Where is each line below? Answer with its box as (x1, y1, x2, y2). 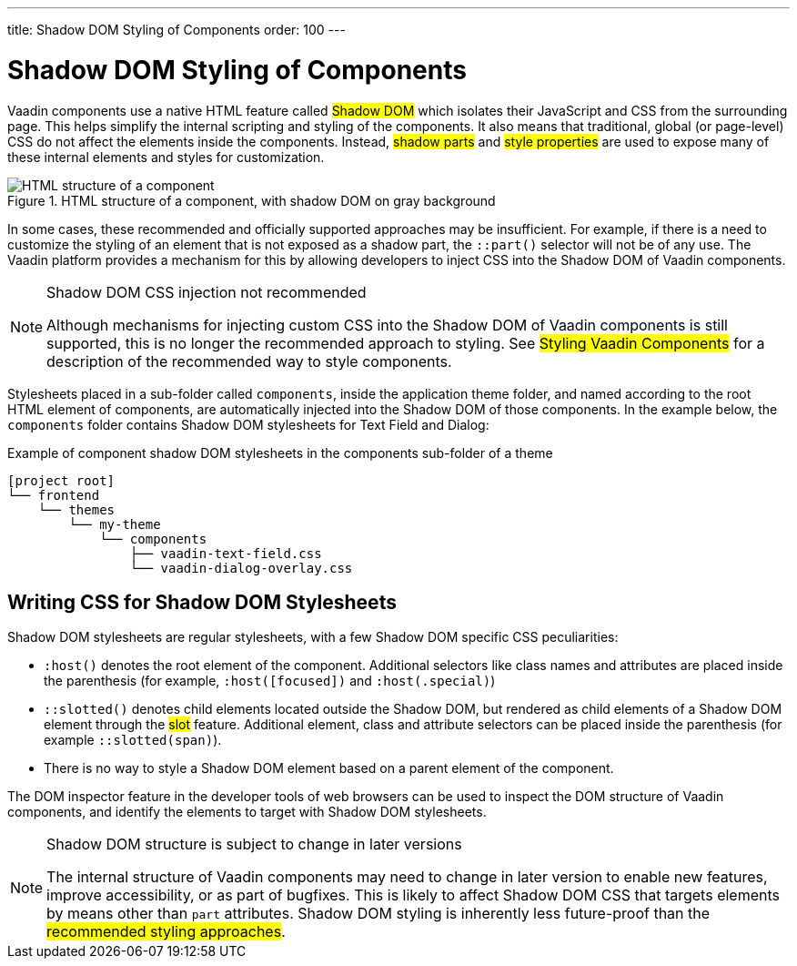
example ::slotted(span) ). (44, 732, 222, 748)
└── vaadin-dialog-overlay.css (129, 560, 353, 575)
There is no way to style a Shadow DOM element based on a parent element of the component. (44, 760, 614, 777)
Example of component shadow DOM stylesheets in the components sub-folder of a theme (7, 444, 553, 461)
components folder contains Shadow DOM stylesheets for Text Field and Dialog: (7, 416, 489, 432)
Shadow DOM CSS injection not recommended (46, 282, 367, 301)
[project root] (7, 473, 116, 488)
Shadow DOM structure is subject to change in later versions (46, 835, 462, 854)
